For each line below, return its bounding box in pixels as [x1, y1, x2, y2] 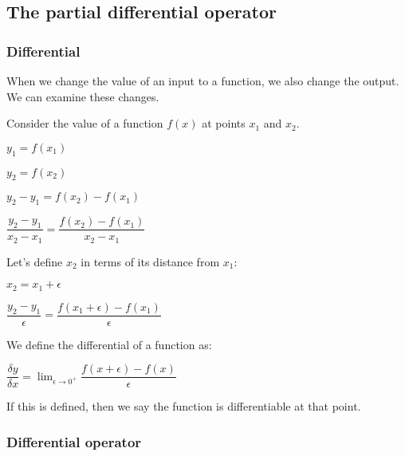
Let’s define [6, 253, 63, 269]
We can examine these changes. [6, 88, 159, 104]
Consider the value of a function [6, 115, 163, 132]
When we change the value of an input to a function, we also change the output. [6, 73, 399, 88]
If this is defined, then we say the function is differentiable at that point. [6, 398, 361, 415]
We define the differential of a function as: [6, 336, 212, 352]
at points [202, 115, 246, 132]
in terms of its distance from [81, 253, 220, 269]
